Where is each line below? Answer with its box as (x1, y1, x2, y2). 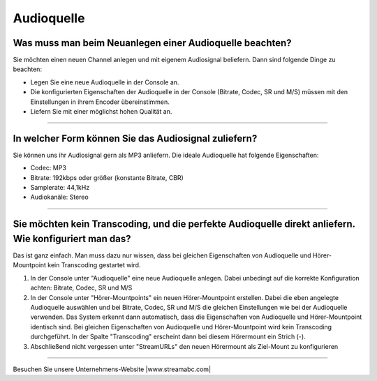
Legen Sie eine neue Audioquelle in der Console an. (30, 77, 179, 87)
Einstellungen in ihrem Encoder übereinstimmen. (30, 98, 170, 106)
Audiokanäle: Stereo (30, 193, 89, 202)
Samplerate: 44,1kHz (30, 184, 90, 192)
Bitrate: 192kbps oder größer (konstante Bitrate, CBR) (30, 173, 184, 181)
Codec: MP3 (30, 164, 66, 172)
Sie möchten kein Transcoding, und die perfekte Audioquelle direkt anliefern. (13, 218, 355, 230)
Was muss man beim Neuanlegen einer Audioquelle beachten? (13, 37, 293, 49)
